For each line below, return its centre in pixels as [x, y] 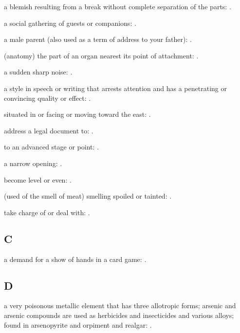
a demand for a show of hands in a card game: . [75, 259]
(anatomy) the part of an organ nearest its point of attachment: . [101, 55]
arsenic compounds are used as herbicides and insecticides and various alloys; [119, 315]
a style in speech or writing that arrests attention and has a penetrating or [115, 88]
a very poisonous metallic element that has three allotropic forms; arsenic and [120, 305]
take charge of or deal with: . [47, 212]
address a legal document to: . [49, 130]
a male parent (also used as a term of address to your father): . [98, 39]
